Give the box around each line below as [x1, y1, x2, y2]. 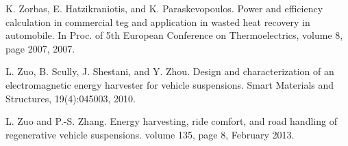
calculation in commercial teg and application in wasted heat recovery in [5, 14, 310, 29]
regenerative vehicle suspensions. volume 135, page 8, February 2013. [5, 127, 295, 141]
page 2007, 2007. [5, 41, 75, 55]
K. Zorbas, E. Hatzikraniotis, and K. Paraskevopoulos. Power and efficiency [5, 1, 323, 15]
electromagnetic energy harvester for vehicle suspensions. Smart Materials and [5, 77, 334, 91]
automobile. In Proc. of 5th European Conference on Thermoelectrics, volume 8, [5, 28, 343, 42]
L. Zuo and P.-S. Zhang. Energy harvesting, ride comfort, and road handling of [5, 114, 337, 128]
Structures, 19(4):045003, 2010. [5, 91, 136, 105]
